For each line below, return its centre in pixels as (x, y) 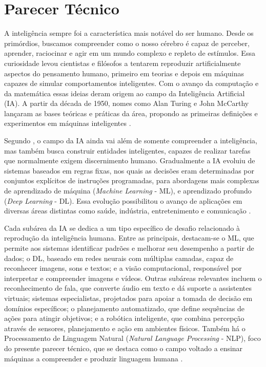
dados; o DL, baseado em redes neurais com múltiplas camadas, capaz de (119, 258)
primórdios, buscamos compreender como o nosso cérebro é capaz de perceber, (127, 43)
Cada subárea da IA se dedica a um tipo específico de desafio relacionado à (122, 228)
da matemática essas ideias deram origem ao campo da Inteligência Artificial (125, 93)
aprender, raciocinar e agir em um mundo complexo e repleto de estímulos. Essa (130, 53)
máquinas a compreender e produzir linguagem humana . (94, 358)
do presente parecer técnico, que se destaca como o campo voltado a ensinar (124, 348)
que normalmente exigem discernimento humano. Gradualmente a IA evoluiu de (130, 160)
